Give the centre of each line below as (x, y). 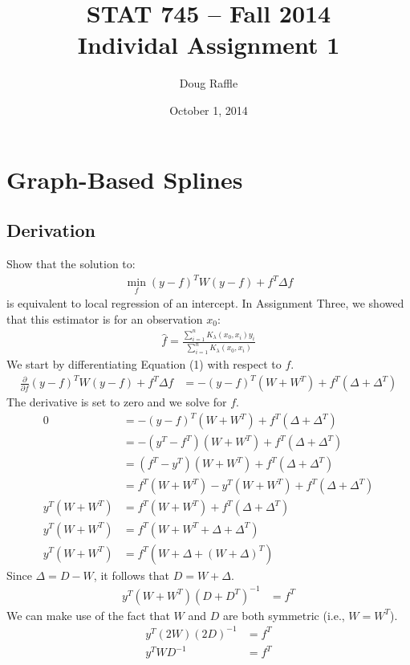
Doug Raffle (209, 83)
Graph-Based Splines (125, 179)
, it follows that (132, 575)
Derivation (51, 230)
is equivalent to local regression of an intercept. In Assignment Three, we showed (205, 303)
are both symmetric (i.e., (284, 615)
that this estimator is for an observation (105, 318)
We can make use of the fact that (88, 615)
